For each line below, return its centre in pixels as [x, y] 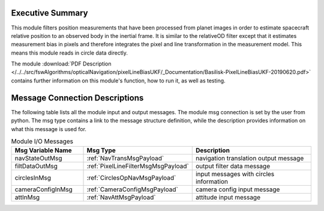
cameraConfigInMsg [44, 189]
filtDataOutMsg [36, 167]
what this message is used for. [49, 129]
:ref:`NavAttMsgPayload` [121, 197]
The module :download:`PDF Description [61, 64]
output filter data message [232, 167]
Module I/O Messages [42, 141]
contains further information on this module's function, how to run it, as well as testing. [118, 81]
